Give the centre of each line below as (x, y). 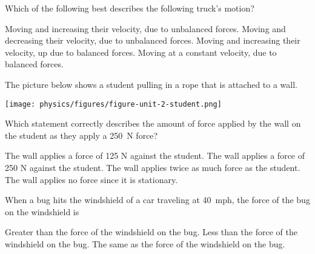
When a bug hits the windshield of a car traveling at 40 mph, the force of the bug (157, 200)
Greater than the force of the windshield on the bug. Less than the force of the (151, 232)
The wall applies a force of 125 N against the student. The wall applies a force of (155, 155)
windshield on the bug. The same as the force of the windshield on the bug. (145, 243)
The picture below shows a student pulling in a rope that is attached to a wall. (151, 84)
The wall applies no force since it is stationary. (91, 179)
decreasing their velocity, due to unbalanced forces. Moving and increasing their (153, 40)
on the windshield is (42, 211)
